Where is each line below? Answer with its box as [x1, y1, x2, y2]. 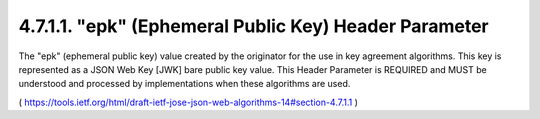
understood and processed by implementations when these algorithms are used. [18, 78, 351, 90]
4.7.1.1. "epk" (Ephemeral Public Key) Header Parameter [18, 15, 489, 37]
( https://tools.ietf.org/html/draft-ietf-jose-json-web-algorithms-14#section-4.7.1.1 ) [18, 96, 359, 108]
